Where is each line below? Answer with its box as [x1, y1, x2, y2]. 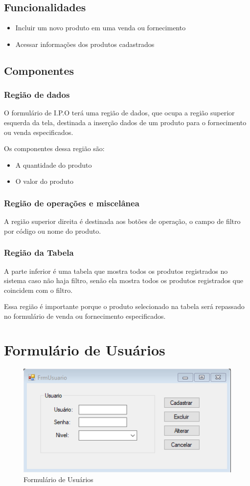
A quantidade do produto [15, 159, 92, 170]
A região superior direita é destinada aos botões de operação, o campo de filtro [4, 216, 241, 226]
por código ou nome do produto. [4, 225, 101, 236]
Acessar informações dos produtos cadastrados [15, 39, 155, 49]
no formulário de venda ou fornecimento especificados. [4, 310, 166, 321]
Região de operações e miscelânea [4, 197, 139, 209]
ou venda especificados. [4, 127, 73, 137]
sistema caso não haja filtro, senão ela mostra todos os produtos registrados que [4, 275, 243, 286]
